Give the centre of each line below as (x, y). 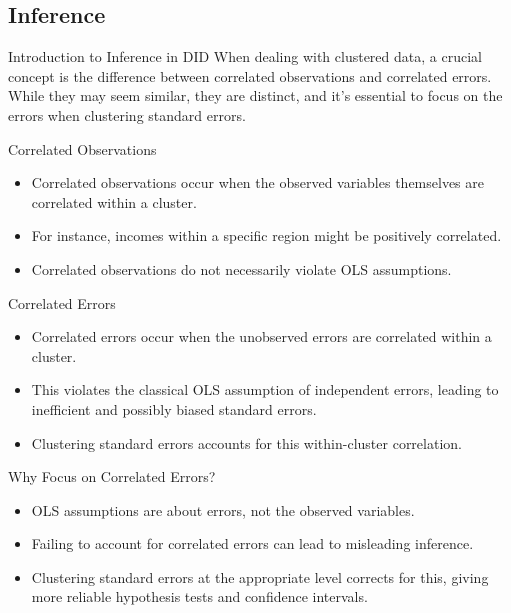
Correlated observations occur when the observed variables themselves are (257, 182)
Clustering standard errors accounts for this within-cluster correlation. (246, 442)
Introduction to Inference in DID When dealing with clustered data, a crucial (245, 56)
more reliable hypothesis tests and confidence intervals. (199, 596)
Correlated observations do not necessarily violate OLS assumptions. (241, 268)
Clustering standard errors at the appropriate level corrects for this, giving (260, 576)
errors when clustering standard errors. (127, 114)
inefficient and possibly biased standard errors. (174, 408)
